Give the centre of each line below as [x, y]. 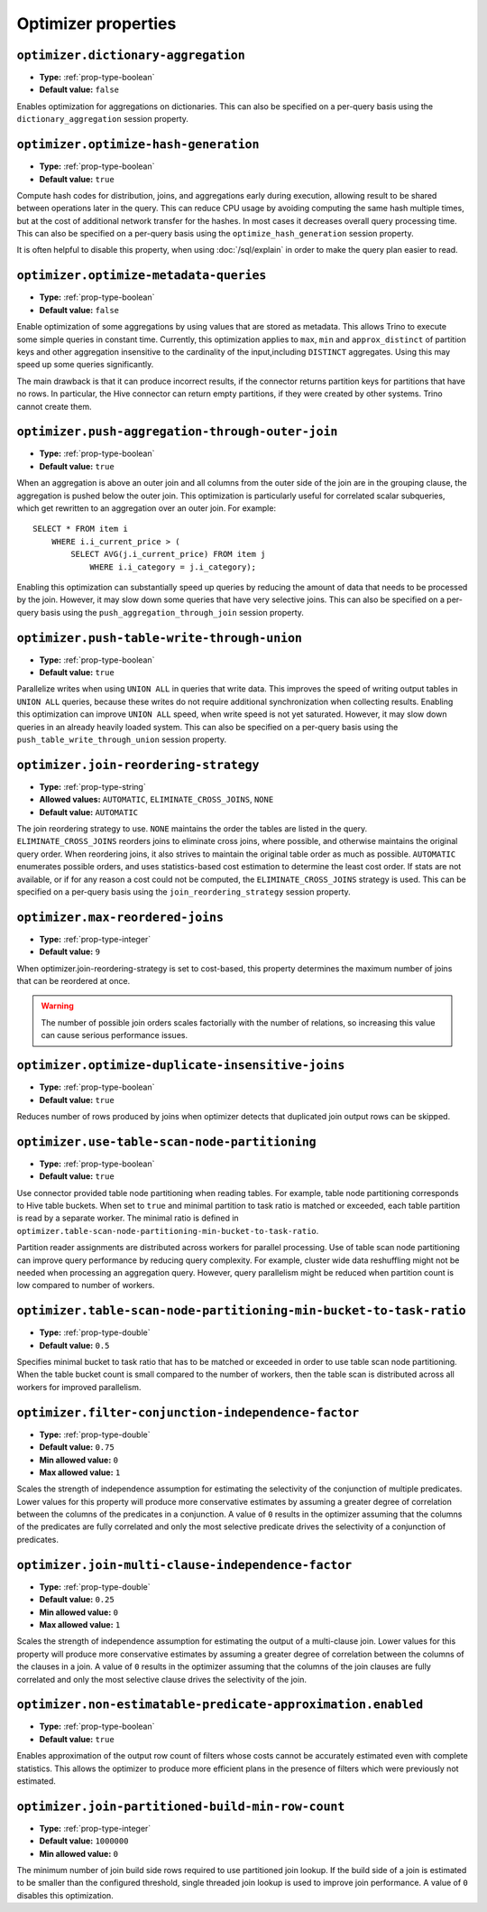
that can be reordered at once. [74, 981]
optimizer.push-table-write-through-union [159, 638]
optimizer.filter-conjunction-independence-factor [188, 1412]
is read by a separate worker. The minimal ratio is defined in [128, 1218]
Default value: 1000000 [84, 1841]
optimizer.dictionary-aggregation [131, 55]
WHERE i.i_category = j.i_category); [173, 567]
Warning [57, 1006]
